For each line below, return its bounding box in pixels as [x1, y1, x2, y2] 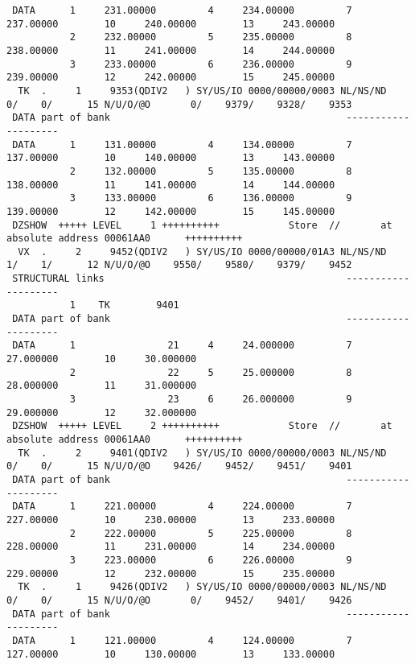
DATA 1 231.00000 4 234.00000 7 [12, 5, 352, 16]
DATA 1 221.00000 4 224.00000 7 [12, 501, 352, 513]
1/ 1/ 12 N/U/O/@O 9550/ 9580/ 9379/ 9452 [6, 259, 352, 271]
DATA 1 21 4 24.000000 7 [12, 340, 352, 352]
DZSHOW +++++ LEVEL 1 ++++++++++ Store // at [12, 219, 392, 231]
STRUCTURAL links [12, 273, 105, 285]
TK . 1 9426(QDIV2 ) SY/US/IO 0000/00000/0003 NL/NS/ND [18, 581, 387, 593]
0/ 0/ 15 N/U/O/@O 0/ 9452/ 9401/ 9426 [6, 594, 352, 606]
